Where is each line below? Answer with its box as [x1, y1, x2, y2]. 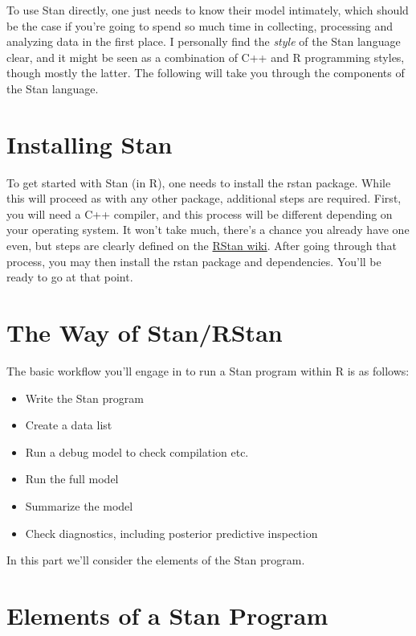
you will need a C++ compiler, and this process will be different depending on [6, 205, 393, 222]
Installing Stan [6, 127, 173, 160]
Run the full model [25, 470, 119, 487]
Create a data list [25, 416, 112, 433]
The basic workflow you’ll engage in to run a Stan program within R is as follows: [6, 362, 410, 379]
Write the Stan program [25, 389, 144, 406]
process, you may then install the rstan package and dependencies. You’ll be [6, 252, 381, 269]
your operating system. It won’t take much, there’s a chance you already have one [6, 221, 410, 238]
